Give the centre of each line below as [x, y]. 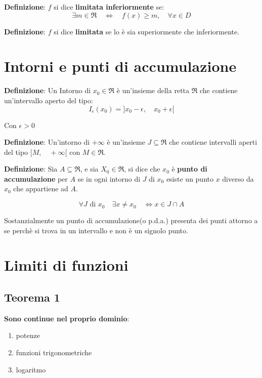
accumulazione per [36, 178]
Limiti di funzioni [66, 265]
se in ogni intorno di [109, 178]
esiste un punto [190, 178]
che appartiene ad [41, 188]
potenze [28, 335]
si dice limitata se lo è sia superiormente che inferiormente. [147, 31]
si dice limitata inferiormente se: [109, 7]
